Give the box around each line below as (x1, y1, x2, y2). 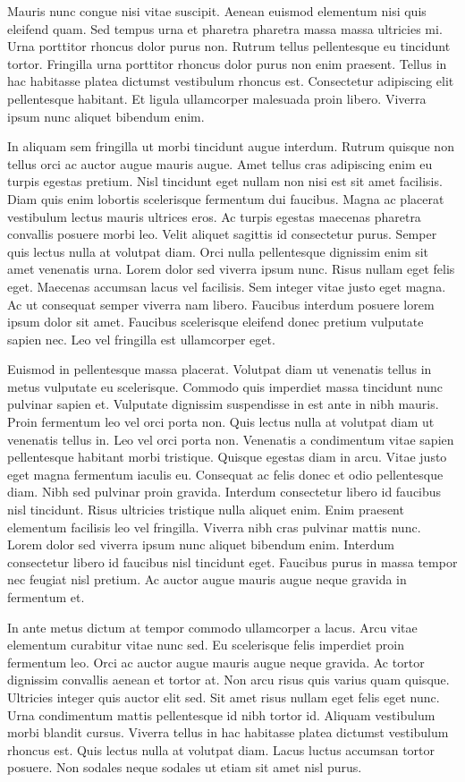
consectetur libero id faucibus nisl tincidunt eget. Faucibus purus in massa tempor (7, 552, 458, 571)
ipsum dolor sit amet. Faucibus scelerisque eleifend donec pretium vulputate (7, 312, 424, 331)
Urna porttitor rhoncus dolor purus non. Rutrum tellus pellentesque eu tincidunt (7, 37, 451, 55)
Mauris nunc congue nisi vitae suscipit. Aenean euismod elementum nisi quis (7, 2, 427, 20)
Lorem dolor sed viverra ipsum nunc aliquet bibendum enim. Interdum (7, 535, 395, 554)
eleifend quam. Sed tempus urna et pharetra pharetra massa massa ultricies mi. (7, 19, 443, 38)
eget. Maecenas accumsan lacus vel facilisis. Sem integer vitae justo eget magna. (7, 276, 446, 295)
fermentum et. (7, 588, 85, 606)
